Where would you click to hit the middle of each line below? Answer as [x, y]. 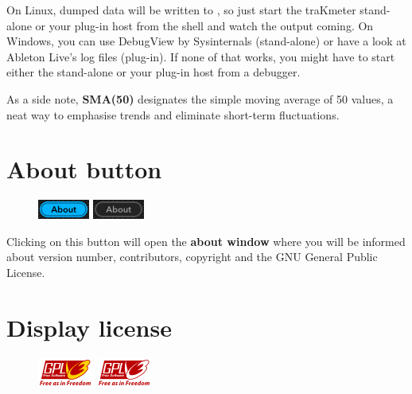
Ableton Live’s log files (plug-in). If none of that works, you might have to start [201, 56]
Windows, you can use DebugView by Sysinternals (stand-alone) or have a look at [206, 41]
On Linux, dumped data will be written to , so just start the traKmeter [181, 10]
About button [84, 169]
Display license [89, 327]
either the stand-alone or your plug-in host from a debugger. [154, 72]
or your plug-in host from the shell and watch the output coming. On [204, 25]
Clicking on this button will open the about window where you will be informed [206, 241]
